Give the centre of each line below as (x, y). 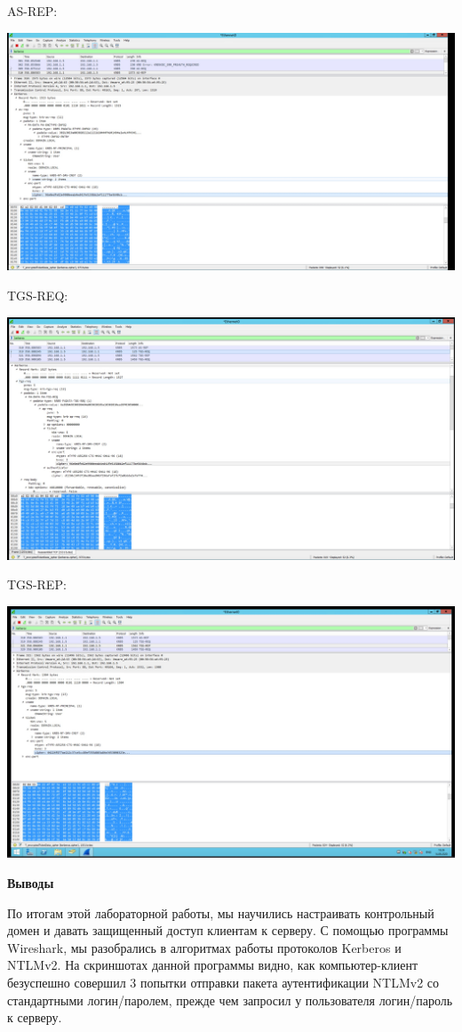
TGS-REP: (37, 584)
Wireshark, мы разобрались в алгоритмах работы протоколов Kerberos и (204, 947)
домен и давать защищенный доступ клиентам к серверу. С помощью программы (228, 930)
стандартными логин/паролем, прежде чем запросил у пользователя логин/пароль (230, 1000)
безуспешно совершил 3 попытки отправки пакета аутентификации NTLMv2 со (223, 982)
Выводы (31, 882)
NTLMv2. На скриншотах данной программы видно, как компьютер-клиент (213, 965)
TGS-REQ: (38, 295)
